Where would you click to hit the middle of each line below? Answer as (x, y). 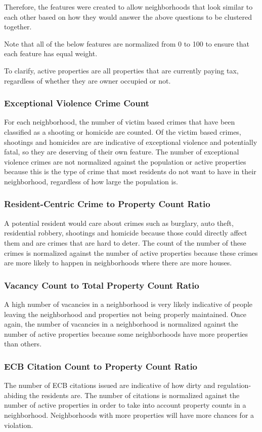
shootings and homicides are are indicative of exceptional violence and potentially (131, 142)
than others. (23, 344)
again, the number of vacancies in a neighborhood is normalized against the (121, 324)
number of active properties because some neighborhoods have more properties (126, 333)
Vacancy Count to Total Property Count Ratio (102, 285)
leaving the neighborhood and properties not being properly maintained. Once (125, 314)
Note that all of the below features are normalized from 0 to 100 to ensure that (127, 43)
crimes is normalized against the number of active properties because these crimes (131, 252)
